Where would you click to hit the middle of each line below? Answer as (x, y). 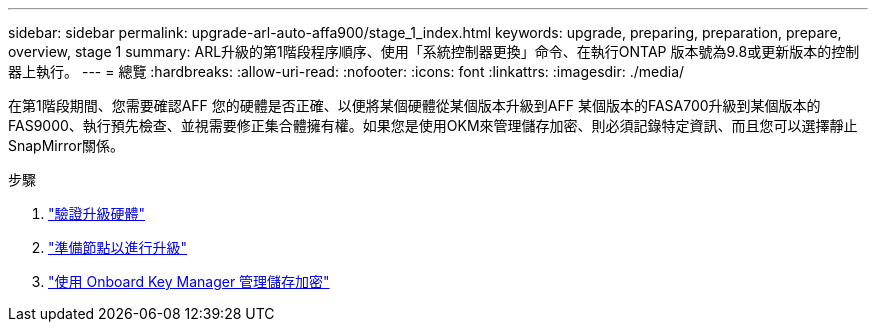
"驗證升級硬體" (97, 213)
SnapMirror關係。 (66, 145)
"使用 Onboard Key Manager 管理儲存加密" (189, 281)
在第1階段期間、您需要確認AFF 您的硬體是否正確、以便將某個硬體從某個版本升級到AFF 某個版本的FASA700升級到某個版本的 (414, 105)
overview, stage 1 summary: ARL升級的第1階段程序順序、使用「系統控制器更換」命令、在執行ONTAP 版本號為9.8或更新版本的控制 (434, 51)
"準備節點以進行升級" (118, 247)
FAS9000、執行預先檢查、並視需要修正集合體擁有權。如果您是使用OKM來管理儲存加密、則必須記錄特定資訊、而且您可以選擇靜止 (433, 125)
